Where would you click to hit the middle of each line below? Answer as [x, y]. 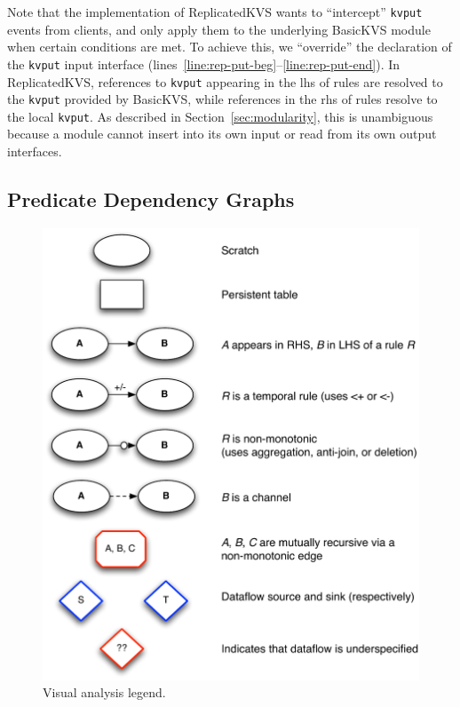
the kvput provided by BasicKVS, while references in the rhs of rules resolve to [222, 99]
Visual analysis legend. [104, 692]
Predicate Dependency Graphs [151, 199]
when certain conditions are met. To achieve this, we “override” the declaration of [230, 47]
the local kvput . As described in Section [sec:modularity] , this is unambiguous [220, 116]
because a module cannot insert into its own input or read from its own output [222, 134]
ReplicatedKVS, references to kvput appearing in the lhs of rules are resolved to [225, 81]
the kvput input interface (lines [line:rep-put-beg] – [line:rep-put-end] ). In [204, 64]
